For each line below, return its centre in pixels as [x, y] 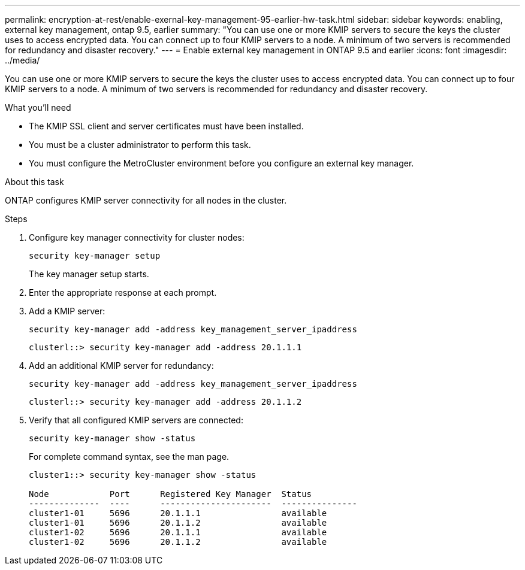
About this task [34, 182]
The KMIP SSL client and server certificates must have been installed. [166, 126]
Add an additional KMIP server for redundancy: [121, 366]
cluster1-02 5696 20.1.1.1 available [178, 532]
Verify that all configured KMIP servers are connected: [136, 420]
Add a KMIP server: [67, 311]
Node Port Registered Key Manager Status [171, 494]
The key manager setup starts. [89, 274]
